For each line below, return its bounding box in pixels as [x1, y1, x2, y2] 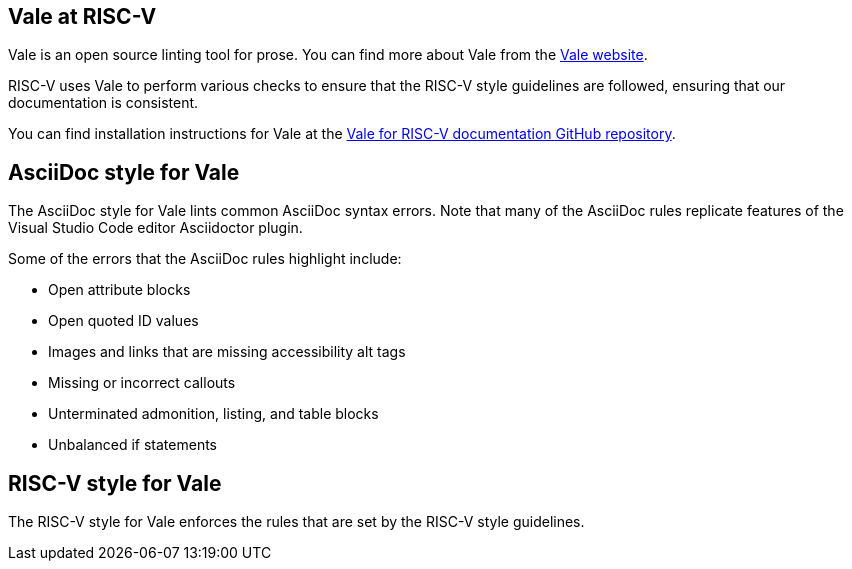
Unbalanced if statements [48, 436, 217, 454]
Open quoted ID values [48, 312, 199, 330]
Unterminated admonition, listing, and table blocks [48, 405, 379, 423]
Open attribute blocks [48, 281, 191, 299]
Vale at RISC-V [8, 4, 157, 29]
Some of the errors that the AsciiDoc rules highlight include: [8, 250, 402, 268]
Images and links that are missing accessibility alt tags [48, 343, 406, 361]
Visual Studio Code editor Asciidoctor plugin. [8, 219, 303, 237]
